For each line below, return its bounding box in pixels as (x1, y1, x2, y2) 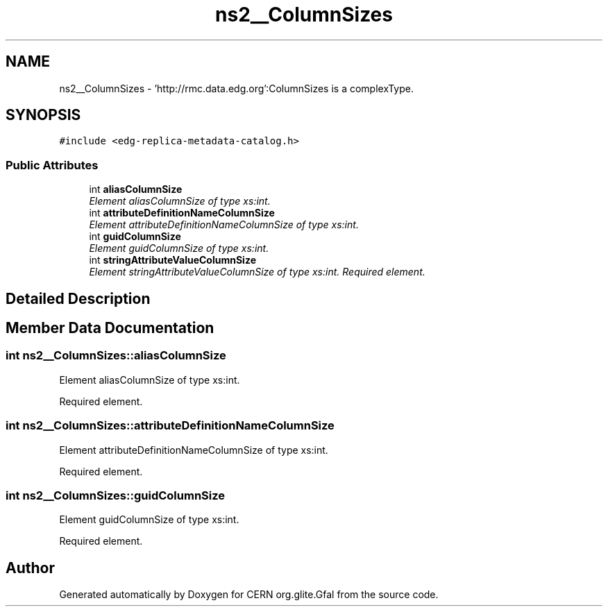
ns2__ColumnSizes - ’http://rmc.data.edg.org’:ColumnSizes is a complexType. (59, 82, 414, 94)
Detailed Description (6, 289, 151, 307)
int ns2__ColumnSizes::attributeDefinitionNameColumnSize (6, 418, 335, 433)
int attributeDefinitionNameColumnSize (89, 207, 275, 219)
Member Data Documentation (6, 319, 214, 337)
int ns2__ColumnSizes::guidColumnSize (6, 488, 226, 502)
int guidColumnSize (89, 230, 181, 243)
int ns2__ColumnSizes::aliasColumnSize (6, 348, 226, 363)
